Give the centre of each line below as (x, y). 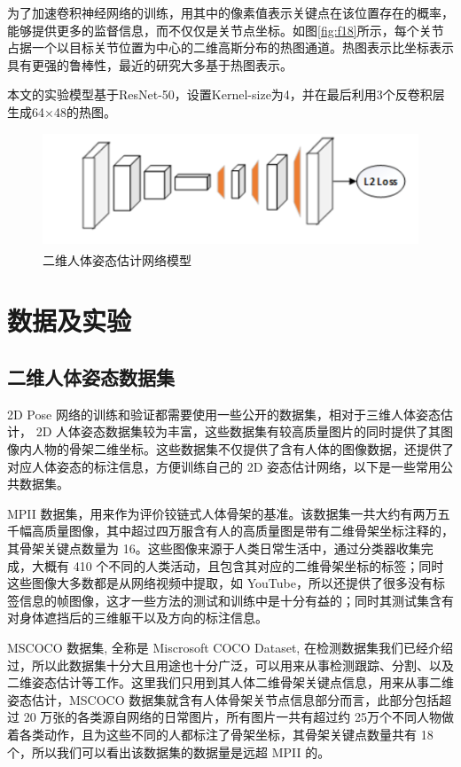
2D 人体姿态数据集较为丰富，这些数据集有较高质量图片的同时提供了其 (238, 431)
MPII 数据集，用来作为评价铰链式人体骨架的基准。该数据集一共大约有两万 (223, 513)
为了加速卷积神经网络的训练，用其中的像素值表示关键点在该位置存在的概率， (230, 12)
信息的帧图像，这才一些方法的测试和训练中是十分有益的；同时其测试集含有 (236, 600)
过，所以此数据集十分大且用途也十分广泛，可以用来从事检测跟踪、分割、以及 (230, 665)
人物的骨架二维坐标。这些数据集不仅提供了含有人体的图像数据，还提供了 (242, 449)
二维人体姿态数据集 (91, 377)
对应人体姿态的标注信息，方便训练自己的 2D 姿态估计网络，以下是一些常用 (224, 466)
